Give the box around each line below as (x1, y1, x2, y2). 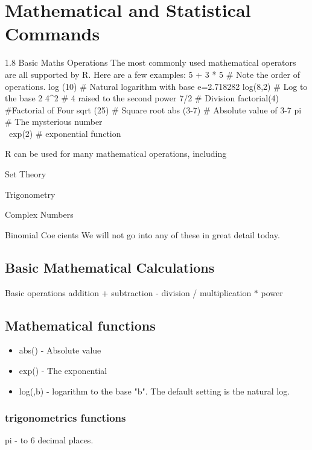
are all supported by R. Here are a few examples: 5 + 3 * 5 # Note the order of (5, 68, 300, 80)
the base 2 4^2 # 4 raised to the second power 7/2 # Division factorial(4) (5, 92, 279, 104)
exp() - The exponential (19, 364, 107, 377)
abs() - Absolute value (19, 344, 101, 357)
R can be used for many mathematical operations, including (5, 147, 227, 160)
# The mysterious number (5, 115, 103, 128)
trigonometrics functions (5, 410, 126, 425)
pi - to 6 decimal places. (5, 434, 94, 446)
